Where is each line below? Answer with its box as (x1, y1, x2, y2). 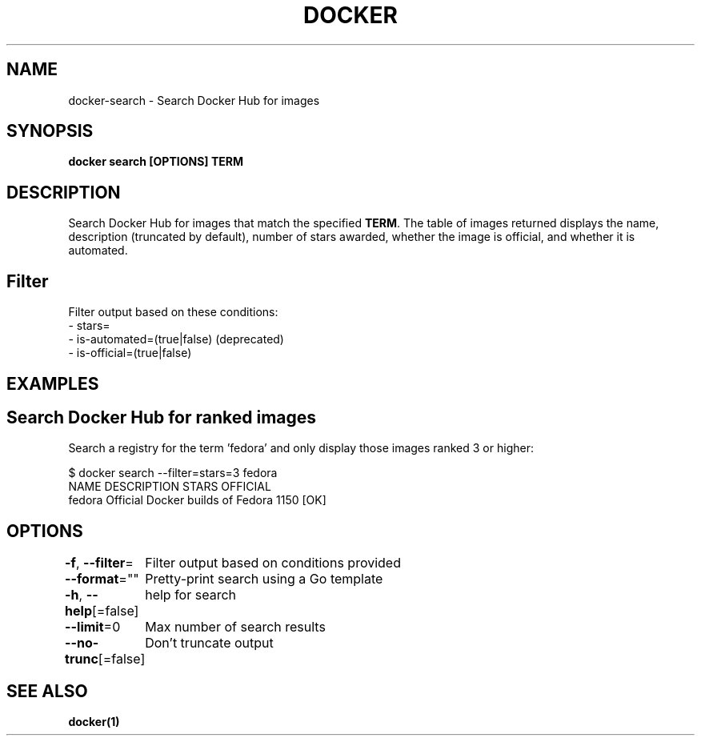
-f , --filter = (65, 555, 134, 572)
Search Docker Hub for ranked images (6, 407, 317, 427)
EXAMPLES (6, 373, 99, 394)
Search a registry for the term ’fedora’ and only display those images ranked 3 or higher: (68, 441, 534, 455)
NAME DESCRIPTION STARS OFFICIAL (68, 479, 271, 494)
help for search (145, 587, 237, 604)
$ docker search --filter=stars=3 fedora (68, 466, 278, 480)
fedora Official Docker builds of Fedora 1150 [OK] (68, 493, 326, 507)
